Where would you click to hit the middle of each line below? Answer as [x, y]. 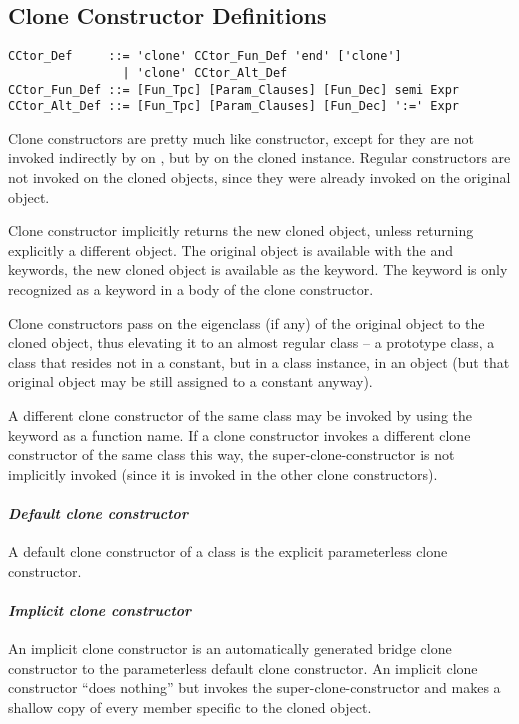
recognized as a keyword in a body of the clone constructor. [191, 288]
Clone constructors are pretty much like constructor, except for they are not [241, 137]
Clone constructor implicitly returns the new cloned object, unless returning [241, 230]
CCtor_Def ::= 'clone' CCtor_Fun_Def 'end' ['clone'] [205, 56]
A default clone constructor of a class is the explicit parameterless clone [228, 551]
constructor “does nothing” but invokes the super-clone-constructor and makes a [254, 687]
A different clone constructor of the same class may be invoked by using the [240, 414]
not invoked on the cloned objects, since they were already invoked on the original [259, 177]
